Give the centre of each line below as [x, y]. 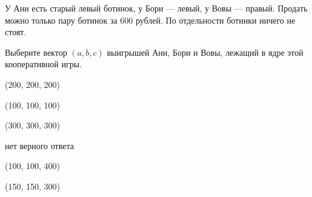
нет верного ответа [39, 145]
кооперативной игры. [44, 64]
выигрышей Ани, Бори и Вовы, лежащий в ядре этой [205, 52]
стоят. [16, 32]
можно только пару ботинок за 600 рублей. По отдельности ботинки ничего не [150, 20]
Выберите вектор [36, 52]
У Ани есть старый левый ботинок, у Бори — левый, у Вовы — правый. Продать [156, 8]
